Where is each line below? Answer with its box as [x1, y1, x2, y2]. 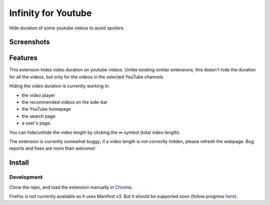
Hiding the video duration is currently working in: [9, 83, 110, 89]
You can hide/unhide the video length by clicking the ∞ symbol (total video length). [9, 129, 181, 135]
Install [9, 159, 29, 167]
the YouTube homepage [21, 106, 71, 112]
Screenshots [9, 38, 50, 46]
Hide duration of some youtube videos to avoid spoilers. [9, 25, 125, 31]
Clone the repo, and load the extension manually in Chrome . [9, 184, 133, 190]
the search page [21, 113, 56, 119]
